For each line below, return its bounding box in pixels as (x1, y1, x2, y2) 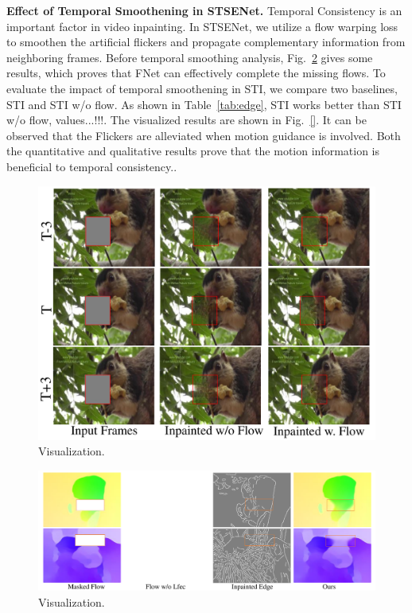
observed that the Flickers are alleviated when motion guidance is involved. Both (6, 127, 401, 143)
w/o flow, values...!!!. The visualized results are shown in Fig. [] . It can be (6, 111, 367, 128)
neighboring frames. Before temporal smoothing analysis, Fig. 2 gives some (6, 49, 373, 65)
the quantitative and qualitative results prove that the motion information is (6, 143, 379, 159)
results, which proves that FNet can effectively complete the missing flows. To (6, 64, 386, 81)
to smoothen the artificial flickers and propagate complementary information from (6, 33, 406, 50)
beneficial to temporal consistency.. (6, 158, 177, 174)
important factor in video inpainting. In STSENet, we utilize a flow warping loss (6, 18, 398, 34)
